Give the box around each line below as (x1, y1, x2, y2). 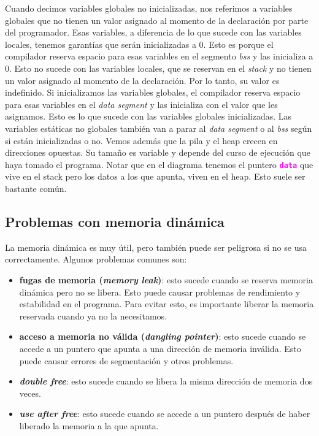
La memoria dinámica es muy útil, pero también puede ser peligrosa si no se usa (5, 240, 307, 253)
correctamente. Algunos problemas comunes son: (5, 253, 187, 266)
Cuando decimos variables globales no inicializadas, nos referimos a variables (5, 2, 293, 14)
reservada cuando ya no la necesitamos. (19, 309, 167, 322)
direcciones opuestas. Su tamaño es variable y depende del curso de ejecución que (5, 146, 310, 159)
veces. (19, 386, 41, 399)
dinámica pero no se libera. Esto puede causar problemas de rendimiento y (19, 285, 301, 298)
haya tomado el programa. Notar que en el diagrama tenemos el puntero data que (5, 158, 313, 170)
